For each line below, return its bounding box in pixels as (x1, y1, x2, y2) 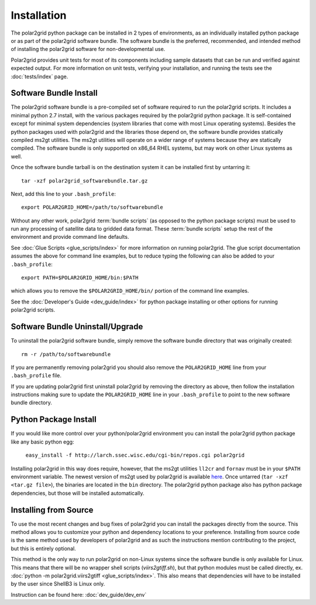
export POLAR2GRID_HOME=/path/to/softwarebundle (21, 204, 163, 211)
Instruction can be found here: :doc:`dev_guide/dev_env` (11, 591, 147, 598)
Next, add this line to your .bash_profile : (11, 190, 116, 197)
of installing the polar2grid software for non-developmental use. (11, 46, 166, 53)
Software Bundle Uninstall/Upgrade (11, 322, 143, 332)
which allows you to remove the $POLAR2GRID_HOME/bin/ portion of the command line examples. (11, 288, 249, 295)
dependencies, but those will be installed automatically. (11, 489, 145, 496)
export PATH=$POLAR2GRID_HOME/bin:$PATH (21, 275, 139, 281)
